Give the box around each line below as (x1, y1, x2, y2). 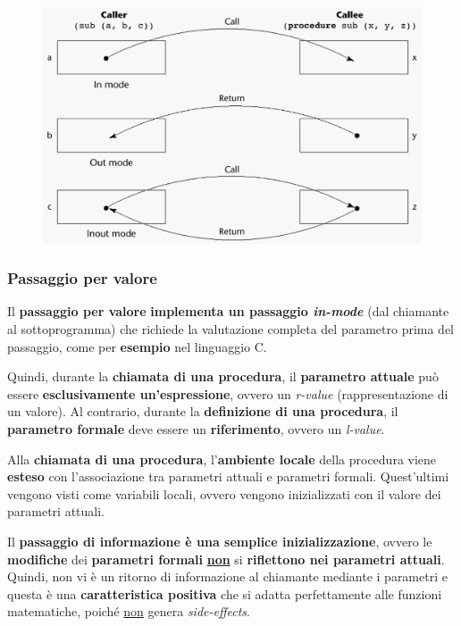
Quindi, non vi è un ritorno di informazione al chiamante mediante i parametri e (7, 567, 448, 586)
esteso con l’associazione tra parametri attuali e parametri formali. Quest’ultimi (7, 467, 449, 486)
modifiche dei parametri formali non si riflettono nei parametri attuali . (7, 549, 445, 568)
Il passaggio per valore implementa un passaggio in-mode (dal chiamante (7, 302, 449, 321)
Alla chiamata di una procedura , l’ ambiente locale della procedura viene (7, 449, 437, 468)
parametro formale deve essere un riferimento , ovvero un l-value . (7, 419, 385, 438)
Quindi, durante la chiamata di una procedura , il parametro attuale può (7, 367, 439, 386)
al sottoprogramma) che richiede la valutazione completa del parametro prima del (7, 319, 455, 338)
